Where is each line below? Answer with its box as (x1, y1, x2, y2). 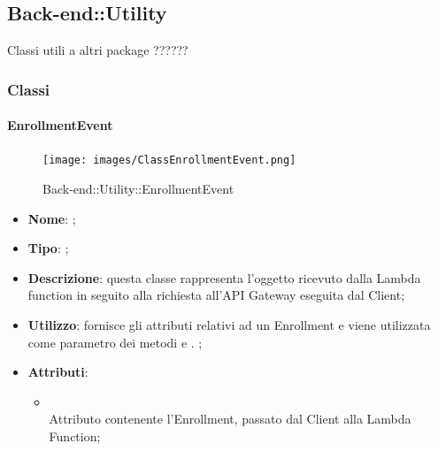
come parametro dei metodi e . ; (27, 333, 203, 351)
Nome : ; (27, 209, 76, 227)
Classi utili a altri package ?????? (7, 41, 188, 59)
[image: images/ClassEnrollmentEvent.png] (42, 154, 296, 167)
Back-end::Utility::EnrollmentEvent (42, 180, 234, 198)
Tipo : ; (27, 239, 69, 257)
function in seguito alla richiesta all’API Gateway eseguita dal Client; (27, 286, 405, 304)
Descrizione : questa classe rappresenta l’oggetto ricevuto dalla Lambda (27, 268, 421, 287)
